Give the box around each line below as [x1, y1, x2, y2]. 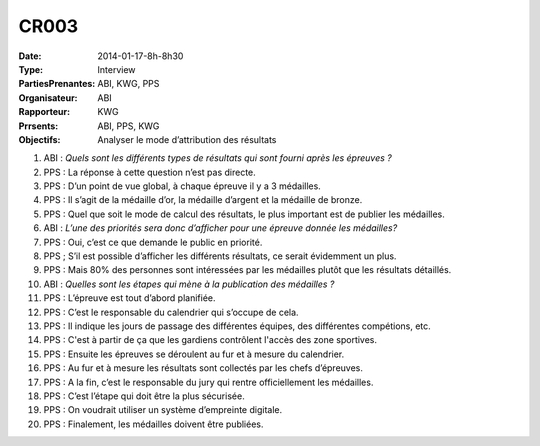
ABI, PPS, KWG [97, 120, 160, 132]
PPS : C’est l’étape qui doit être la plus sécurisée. [43, 390, 245, 402]
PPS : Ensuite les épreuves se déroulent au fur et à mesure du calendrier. [43, 348, 345, 360]
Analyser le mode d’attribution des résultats [97, 133, 277, 145]
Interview [97, 63, 136, 75]
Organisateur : [18, 91, 79, 104]
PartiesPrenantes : [18, 78, 96, 90]
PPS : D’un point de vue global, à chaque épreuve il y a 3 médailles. [43, 180, 322, 192]
